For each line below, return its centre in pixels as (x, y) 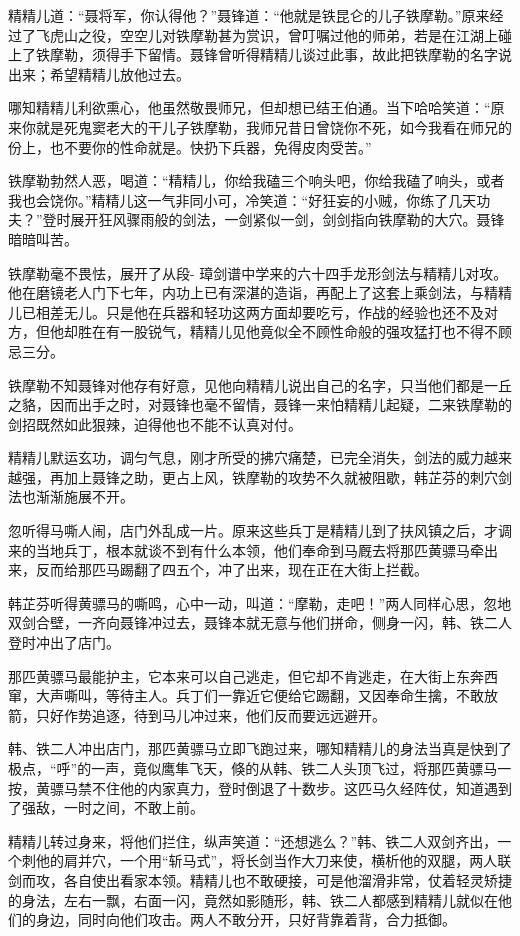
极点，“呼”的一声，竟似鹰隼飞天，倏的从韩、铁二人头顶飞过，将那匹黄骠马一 (260, 768)
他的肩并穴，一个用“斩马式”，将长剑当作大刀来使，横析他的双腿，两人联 (273, 860)
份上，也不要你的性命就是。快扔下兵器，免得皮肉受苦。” (190, 146)
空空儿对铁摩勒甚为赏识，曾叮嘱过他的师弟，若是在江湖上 (308, 34)
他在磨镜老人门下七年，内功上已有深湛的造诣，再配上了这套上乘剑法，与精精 (260, 292)
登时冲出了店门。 (64, 642)
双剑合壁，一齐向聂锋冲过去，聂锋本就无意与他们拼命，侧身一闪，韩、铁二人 (260, 622)
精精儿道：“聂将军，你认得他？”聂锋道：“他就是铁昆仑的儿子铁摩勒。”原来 (249, 15)
